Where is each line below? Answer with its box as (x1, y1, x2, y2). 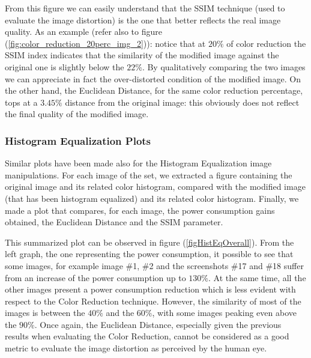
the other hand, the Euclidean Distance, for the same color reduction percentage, (5, 84, 303, 97)
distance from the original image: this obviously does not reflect (65, 96, 300, 108)
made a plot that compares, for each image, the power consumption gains (5, 204, 275, 216)
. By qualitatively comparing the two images (142, 60, 306, 73)
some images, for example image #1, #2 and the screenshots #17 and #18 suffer (5, 259, 304, 272)
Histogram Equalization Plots (5, 133, 151, 148)
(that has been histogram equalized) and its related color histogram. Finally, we (5, 192, 299, 204)
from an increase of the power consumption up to (5, 271, 186, 284)
